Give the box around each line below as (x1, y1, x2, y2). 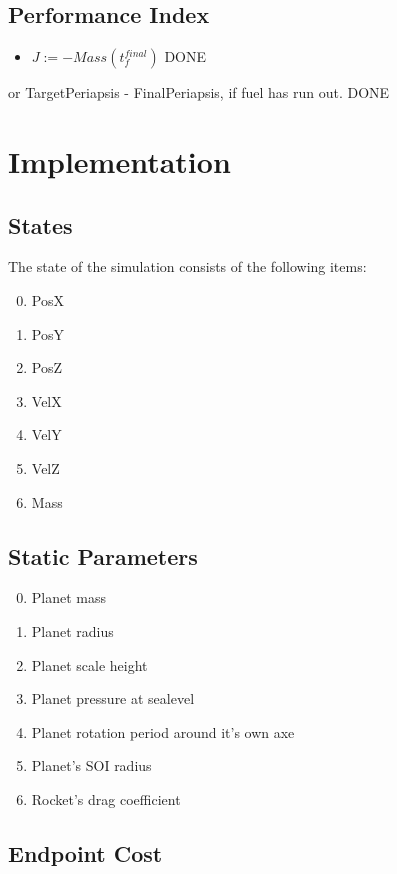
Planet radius (31, 620, 114, 641)
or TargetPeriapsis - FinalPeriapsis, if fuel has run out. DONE (8, 82, 390, 103)
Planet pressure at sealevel (31, 688, 195, 709)
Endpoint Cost (8, 837, 163, 868)
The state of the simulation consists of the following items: (8, 256, 367, 277)
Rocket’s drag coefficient (31, 788, 181, 809)
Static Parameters (8, 540, 198, 571)
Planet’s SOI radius (31, 755, 152, 776)
